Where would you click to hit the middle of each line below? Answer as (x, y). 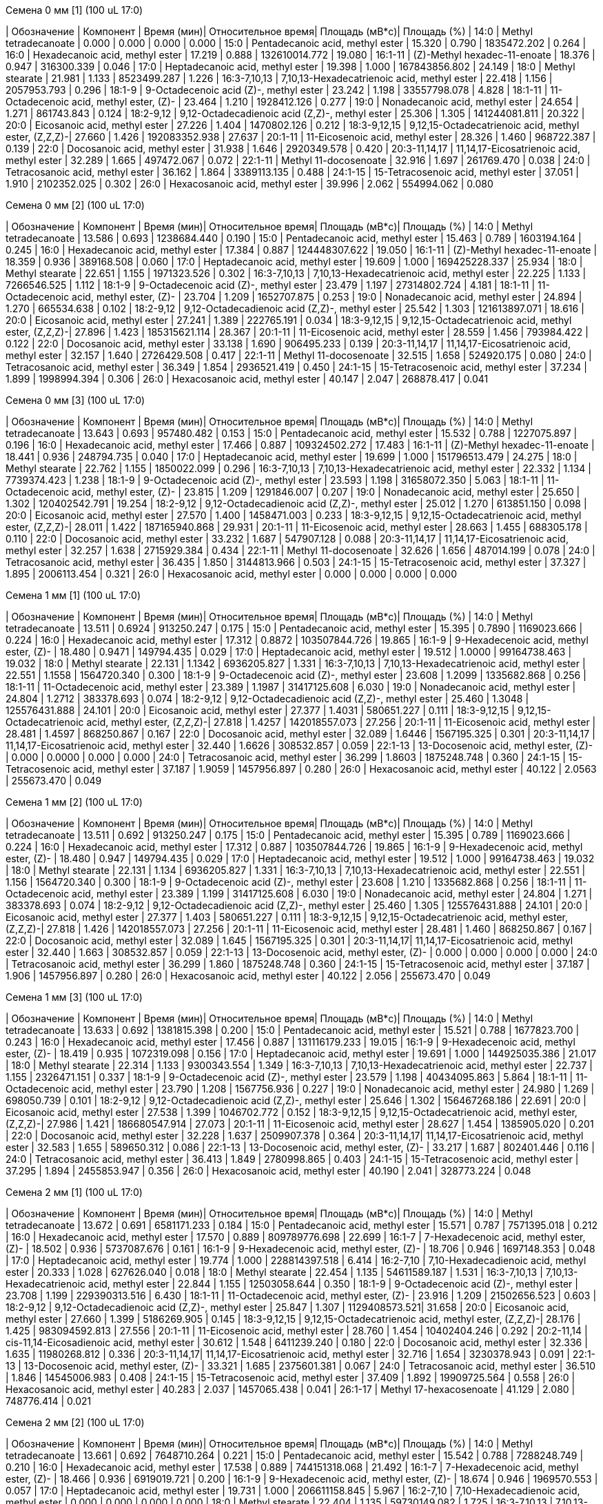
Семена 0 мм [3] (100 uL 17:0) (75, 400)
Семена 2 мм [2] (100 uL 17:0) (75, 1422)
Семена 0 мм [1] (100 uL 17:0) (74, 10)
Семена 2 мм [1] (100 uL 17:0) (74, 1192)
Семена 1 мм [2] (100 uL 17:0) (74, 802)
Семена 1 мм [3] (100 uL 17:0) (74, 997)
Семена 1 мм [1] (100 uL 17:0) (73, 595)
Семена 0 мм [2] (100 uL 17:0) (75, 205)
